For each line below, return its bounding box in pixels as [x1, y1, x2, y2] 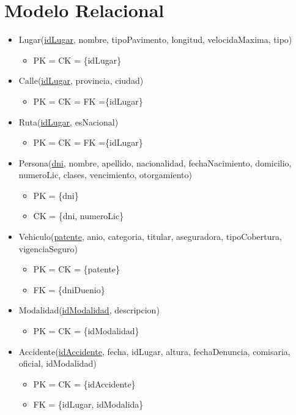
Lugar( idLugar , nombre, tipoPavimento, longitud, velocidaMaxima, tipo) [18, 33, 292, 46]
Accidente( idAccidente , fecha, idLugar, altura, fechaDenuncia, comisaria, [18, 345, 290, 357]
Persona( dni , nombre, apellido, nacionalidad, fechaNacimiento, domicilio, [18, 156, 292, 169]
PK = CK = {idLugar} [33, 53, 122, 66]
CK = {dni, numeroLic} [33, 209, 124, 222]
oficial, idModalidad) [18, 357, 97, 370]
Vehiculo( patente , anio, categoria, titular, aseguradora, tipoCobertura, [18, 230, 282, 243]
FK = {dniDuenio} [33, 283, 105, 296]
